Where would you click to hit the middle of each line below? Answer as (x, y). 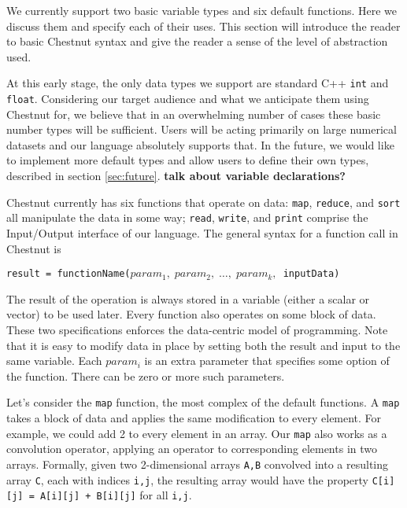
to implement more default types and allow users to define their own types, (188, 160)
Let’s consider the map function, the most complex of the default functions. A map (203, 402)
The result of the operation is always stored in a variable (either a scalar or (188, 298)
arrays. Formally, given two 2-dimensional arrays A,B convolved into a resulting (198, 464)
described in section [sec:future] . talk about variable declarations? (176, 176)
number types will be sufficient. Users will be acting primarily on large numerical (202, 129)
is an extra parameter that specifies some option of (267, 361)
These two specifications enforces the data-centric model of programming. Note (197, 329)
